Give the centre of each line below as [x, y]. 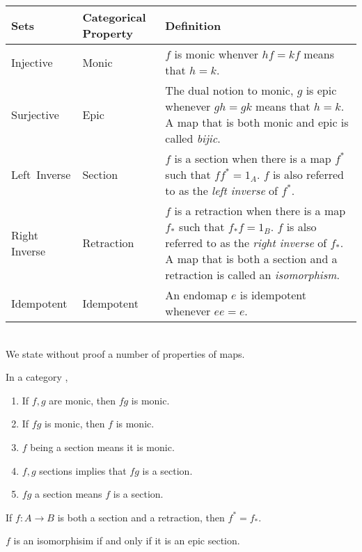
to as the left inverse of [222, 190]
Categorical [114, 17]
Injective [32, 62]
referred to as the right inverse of [246, 243]
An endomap [196, 295]
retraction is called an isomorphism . [252, 275]
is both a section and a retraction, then [141, 517]
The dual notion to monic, [229, 90]
